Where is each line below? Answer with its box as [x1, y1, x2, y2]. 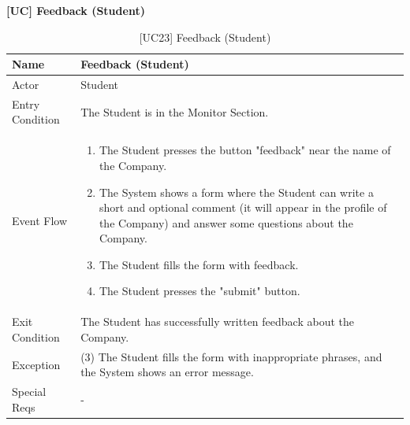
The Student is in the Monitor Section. [80, 103, 269, 120]
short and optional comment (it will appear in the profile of [99, 199, 387, 216]
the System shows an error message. [80, 364, 254, 380]
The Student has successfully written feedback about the [80, 313, 354, 330]
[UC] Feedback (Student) [6, 2, 145, 18]
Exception [12, 356, 61, 372]
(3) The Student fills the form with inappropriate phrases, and [80, 348, 382, 364]
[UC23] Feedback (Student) [139, 28, 271, 45]
